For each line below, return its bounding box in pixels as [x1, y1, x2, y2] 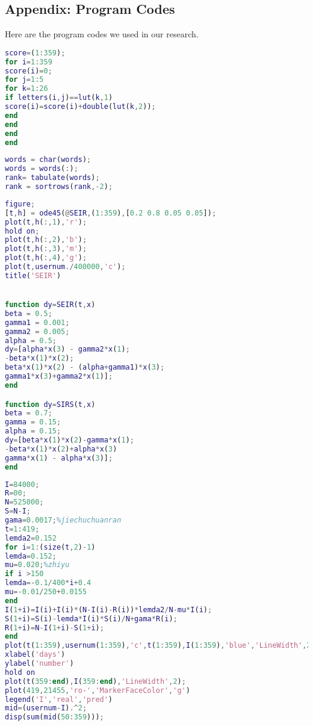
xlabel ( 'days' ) [5, 650, 66, 659]
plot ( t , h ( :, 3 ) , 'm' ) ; [5, 244, 87, 253]
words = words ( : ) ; [5, 164, 78, 173]
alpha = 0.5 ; [5, 336, 57, 345]
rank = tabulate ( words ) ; [5, 173, 100, 182]
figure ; [5, 199, 36, 208]
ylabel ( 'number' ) [5, 659, 74, 668]
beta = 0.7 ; [5, 409, 52, 418]
